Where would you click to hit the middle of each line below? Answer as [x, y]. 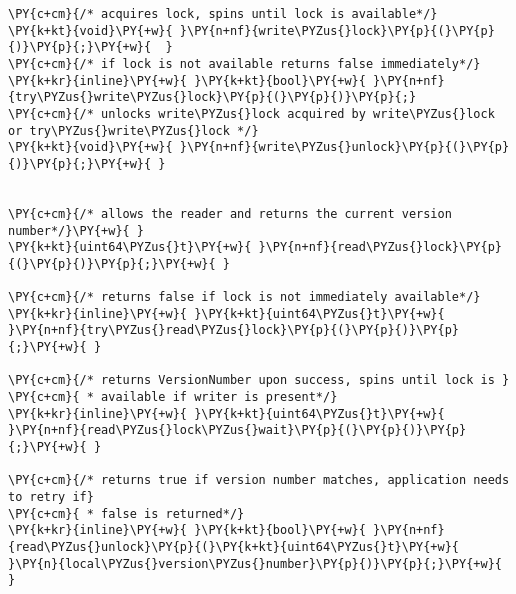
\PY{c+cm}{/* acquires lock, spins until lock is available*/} [223, 14]
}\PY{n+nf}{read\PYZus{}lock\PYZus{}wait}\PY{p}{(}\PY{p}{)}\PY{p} [237, 430]
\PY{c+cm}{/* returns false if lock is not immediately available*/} [244, 297]
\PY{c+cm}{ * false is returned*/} [126, 513]
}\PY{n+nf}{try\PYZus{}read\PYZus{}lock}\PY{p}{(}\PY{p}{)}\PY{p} [234, 330]
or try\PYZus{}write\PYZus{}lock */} [133, 130]
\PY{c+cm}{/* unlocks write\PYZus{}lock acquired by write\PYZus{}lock [251, 113]
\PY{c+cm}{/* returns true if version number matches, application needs [259, 480]
